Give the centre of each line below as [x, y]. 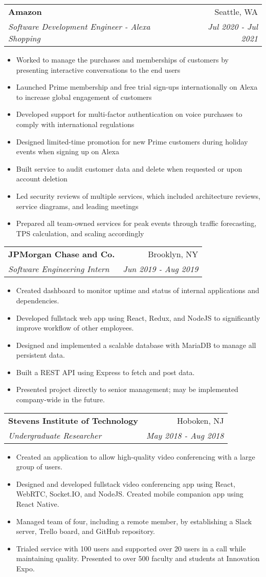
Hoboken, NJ [201, 420]
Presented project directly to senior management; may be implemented [127, 389]
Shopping [24, 38]
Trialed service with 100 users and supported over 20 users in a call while [131, 548]
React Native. [38, 504]
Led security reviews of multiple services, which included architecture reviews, [138, 195]
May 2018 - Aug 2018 [185, 435]
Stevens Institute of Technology [73, 420]
